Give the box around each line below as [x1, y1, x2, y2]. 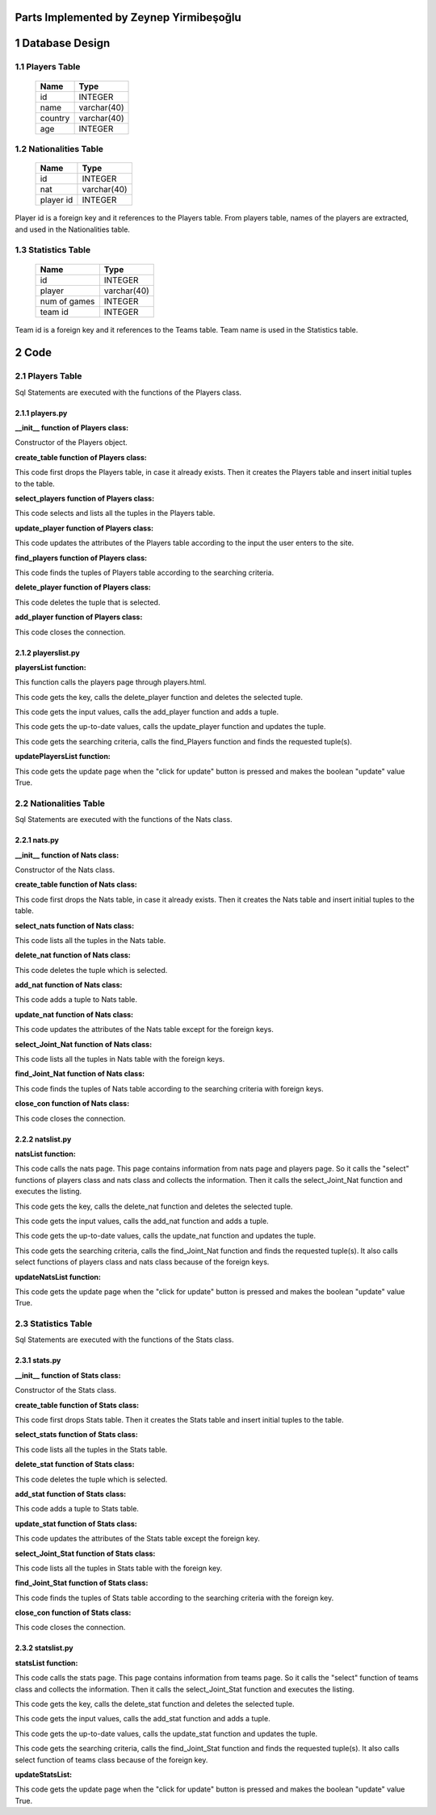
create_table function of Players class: [15, 452, 147, 462]
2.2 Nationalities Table [15, 798, 105, 809]
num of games [40, 296, 95, 307]
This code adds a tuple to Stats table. [15, 1504, 139, 1514]
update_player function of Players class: [15, 523, 153, 533]
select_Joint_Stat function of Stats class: [15, 1549, 156, 1558]
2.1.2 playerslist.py [15, 648, 80, 657]
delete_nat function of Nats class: [15, 950, 131, 960]
